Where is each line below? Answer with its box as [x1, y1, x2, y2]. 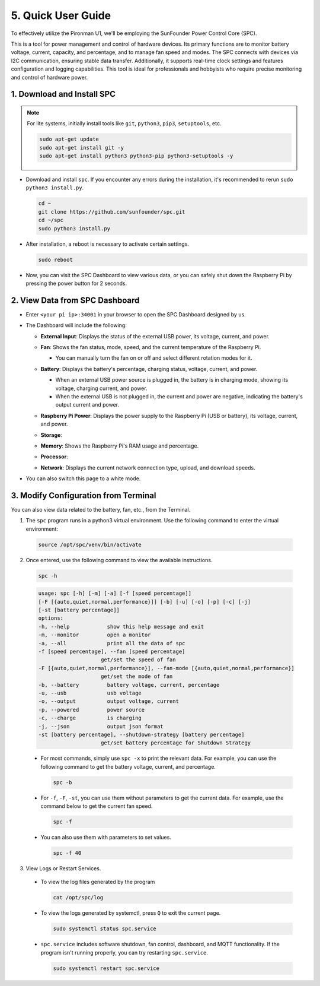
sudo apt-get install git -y [39, 144, 124, 151]
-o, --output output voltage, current [38, 698, 179, 705]
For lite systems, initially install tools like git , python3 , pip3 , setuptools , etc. [27, 120, 222, 127]
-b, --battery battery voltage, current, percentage [38, 681, 220, 688]
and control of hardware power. [11, 74, 88, 81]
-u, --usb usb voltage [38, 690, 142, 696]
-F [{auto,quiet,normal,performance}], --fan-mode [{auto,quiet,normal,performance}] [38, 665, 295, 671]
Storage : [40, 431, 62, 439]
